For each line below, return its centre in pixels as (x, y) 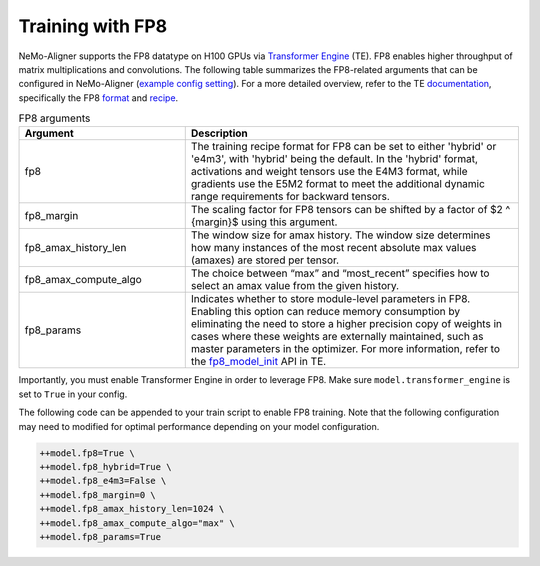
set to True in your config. (73, 394)
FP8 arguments (54, 118)
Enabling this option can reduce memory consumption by (325, 312)
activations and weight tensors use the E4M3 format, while (329, 172)
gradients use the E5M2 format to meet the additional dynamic (337, 184)
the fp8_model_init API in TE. (258, 362)
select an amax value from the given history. (295, 286)
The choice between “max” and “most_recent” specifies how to (340, 273)
